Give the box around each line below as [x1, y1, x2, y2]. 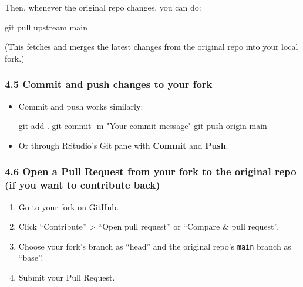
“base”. [18, 251, 43, 264]
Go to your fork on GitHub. [18, 200, 119, 213]
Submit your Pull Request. [18, 271, 115, 283]
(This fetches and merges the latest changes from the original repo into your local [5, 40, 298, 53]
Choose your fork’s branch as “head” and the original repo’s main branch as [18, 240, 291, 252]
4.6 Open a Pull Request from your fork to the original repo [5, 164, 297, 179]
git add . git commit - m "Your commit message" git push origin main [18, 119, 267, 132]
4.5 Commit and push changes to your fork [5, 77, 213, 91]
